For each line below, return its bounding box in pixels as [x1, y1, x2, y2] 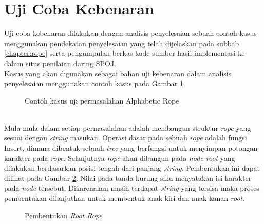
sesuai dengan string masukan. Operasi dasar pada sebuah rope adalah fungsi [4, 132, 247, 143]
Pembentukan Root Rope [25, 210, 102, 220]
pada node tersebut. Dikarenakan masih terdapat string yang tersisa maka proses [4, 182, 259, 193]
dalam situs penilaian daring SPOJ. [4, 57, 117, 68]
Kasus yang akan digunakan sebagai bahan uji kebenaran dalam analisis [4, 68, 232, 78]
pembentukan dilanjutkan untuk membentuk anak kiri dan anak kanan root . [4, 193, 245, 203]
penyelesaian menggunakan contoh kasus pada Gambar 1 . [4, 78, 185, 89]
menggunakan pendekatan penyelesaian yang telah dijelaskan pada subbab [4, 37, 239, 48]
